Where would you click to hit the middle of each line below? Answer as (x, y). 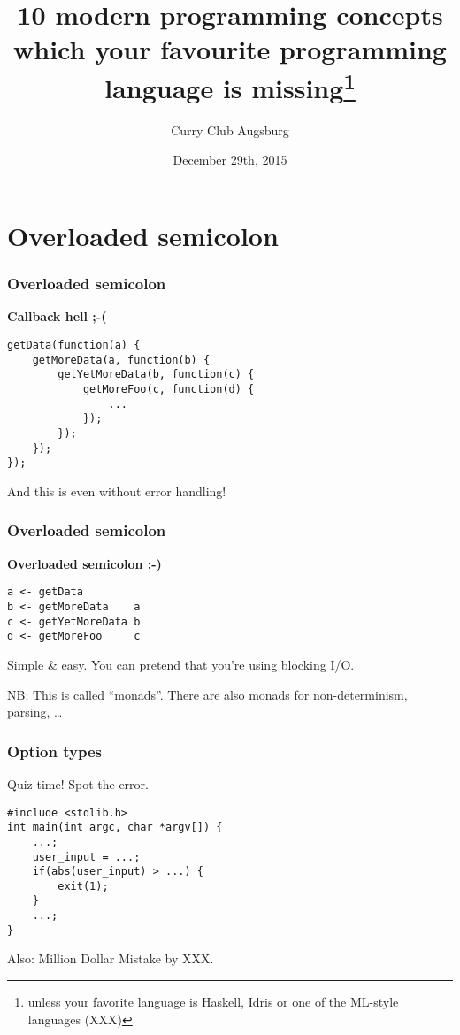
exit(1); (83, 886)
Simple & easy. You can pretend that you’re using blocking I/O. (181, 664)
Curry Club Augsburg (230, 130)
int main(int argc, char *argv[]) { (115, 828)
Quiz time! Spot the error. (78, 783)
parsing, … (35, 712)
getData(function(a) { (74, 345)
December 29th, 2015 (230, 160)
